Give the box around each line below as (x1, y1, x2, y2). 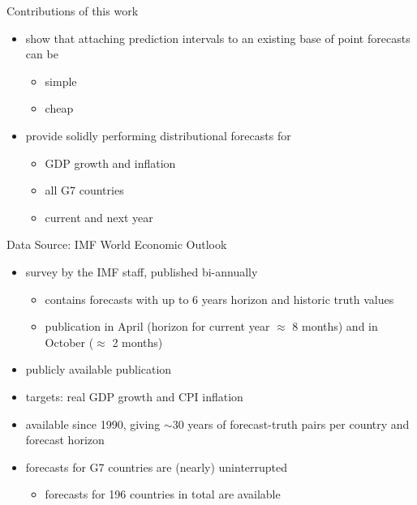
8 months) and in (292, 318, 378, 335)
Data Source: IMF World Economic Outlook (6, 236, 227, 253)
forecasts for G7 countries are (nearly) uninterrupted (25, 458, 288, 475)
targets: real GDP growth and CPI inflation (25, 387, 243, 404)
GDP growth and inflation (45, 154, 176, 171)
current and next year (45, 208, 153, 225)
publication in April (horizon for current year (45, 318, 270, 335)
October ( (45, 333, 94, 350)
